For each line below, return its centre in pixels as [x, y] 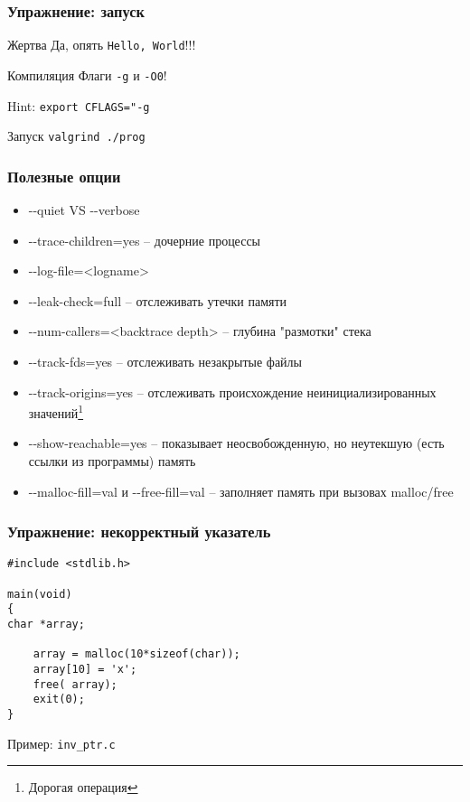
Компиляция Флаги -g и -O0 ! [87, 75]
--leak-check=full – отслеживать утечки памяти [158, 300]
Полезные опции [64, 176]
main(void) [40, 594]
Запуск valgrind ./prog [76, 136]
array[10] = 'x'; [85, 670]
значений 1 [56, 411]
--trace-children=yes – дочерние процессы [145, 240]
